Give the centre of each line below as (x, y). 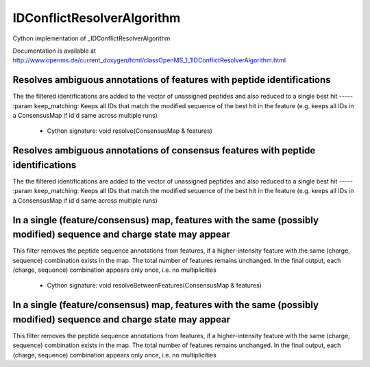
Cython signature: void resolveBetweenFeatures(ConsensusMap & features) (154, 286)
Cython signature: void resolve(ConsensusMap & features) (129, 131)
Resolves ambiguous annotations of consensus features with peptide (164, 151)
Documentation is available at (54, 51)
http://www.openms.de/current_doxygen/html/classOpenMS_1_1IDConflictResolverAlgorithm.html (149, 60)
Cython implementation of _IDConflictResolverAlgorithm (91, 38)
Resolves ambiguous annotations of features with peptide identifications (172, 80)
